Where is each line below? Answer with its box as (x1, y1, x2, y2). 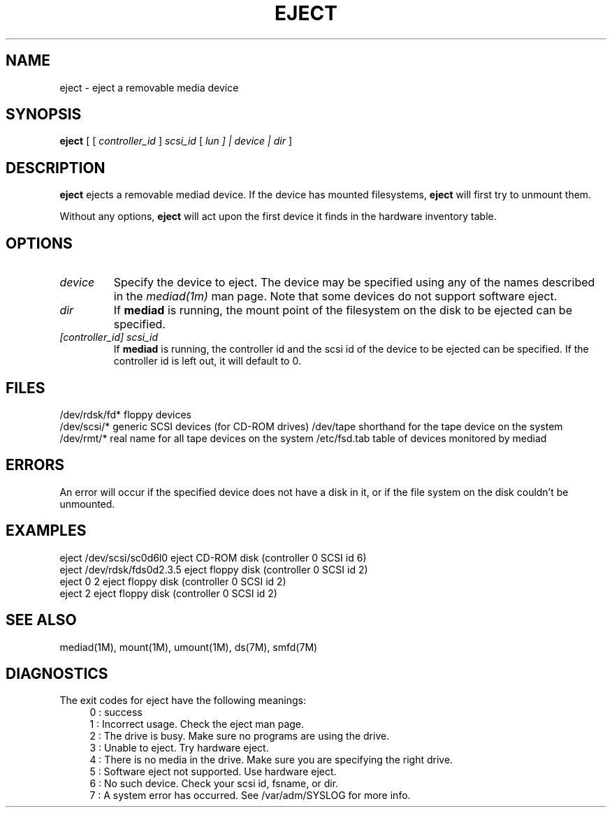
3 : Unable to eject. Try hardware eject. (89, 742, 269, 754)
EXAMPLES (6, 522, 87, 540)
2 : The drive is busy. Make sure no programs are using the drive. (89, 730, 390, 742)
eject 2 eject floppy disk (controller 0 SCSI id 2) (59, 587, 277, 599)
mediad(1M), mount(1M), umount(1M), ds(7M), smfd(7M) (59, 640, 318, 653)
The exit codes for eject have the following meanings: (59, 694, 306, 707)
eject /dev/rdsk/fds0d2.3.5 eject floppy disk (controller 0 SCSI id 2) (59, 563, 368, 576)
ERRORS (6, 456, 65, 474)
